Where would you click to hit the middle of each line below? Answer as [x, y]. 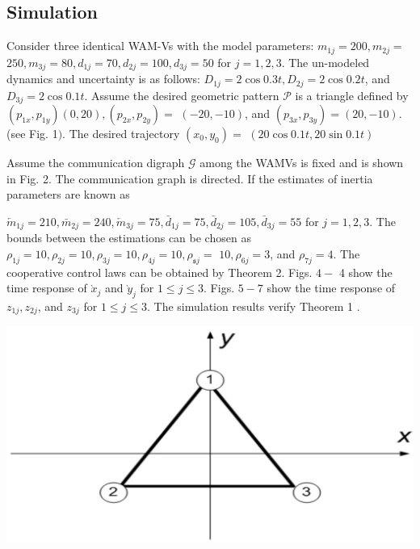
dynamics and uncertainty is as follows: [103, 79]
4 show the [365, 272]
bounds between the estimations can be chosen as [129, 238]
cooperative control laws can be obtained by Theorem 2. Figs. [160, 272]
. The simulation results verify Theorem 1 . [253, 306]
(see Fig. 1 [32, 134]
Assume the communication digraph [96, 163]
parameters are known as [68, 194]
